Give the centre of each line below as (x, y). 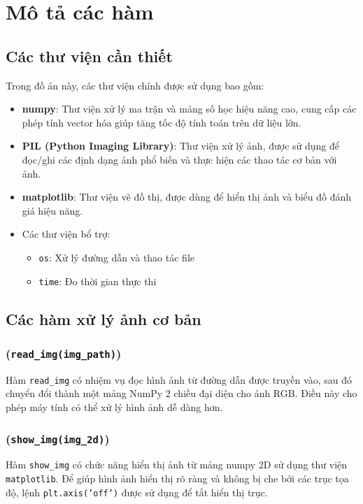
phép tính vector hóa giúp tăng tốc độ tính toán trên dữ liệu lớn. (162, 122)
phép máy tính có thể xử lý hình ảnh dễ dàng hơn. (114, 407)
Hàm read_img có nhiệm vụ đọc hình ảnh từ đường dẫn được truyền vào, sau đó (179, 379)
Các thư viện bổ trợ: (66, 234)
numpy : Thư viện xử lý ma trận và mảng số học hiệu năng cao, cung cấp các (189, 109)
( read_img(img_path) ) (64, 353)
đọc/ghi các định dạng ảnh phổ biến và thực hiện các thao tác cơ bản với (179, 159)
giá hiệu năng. (52, 210)
